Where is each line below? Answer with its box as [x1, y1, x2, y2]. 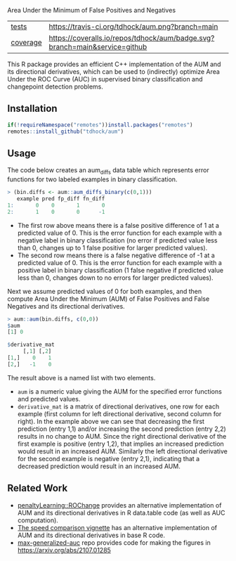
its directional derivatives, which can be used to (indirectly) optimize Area [7, 67, 220, 76]
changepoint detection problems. [7, 82, 104, 91]
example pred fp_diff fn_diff [16, 195, 105, 202]
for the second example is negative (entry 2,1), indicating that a [17, 454, 200, 463]
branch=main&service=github [48, 42, 147, 51]
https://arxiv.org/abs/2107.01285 [17, 546, 111, 554]
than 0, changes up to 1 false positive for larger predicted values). [17, 243, 208, 252]
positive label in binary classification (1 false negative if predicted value [17, 266, 223, 274]
